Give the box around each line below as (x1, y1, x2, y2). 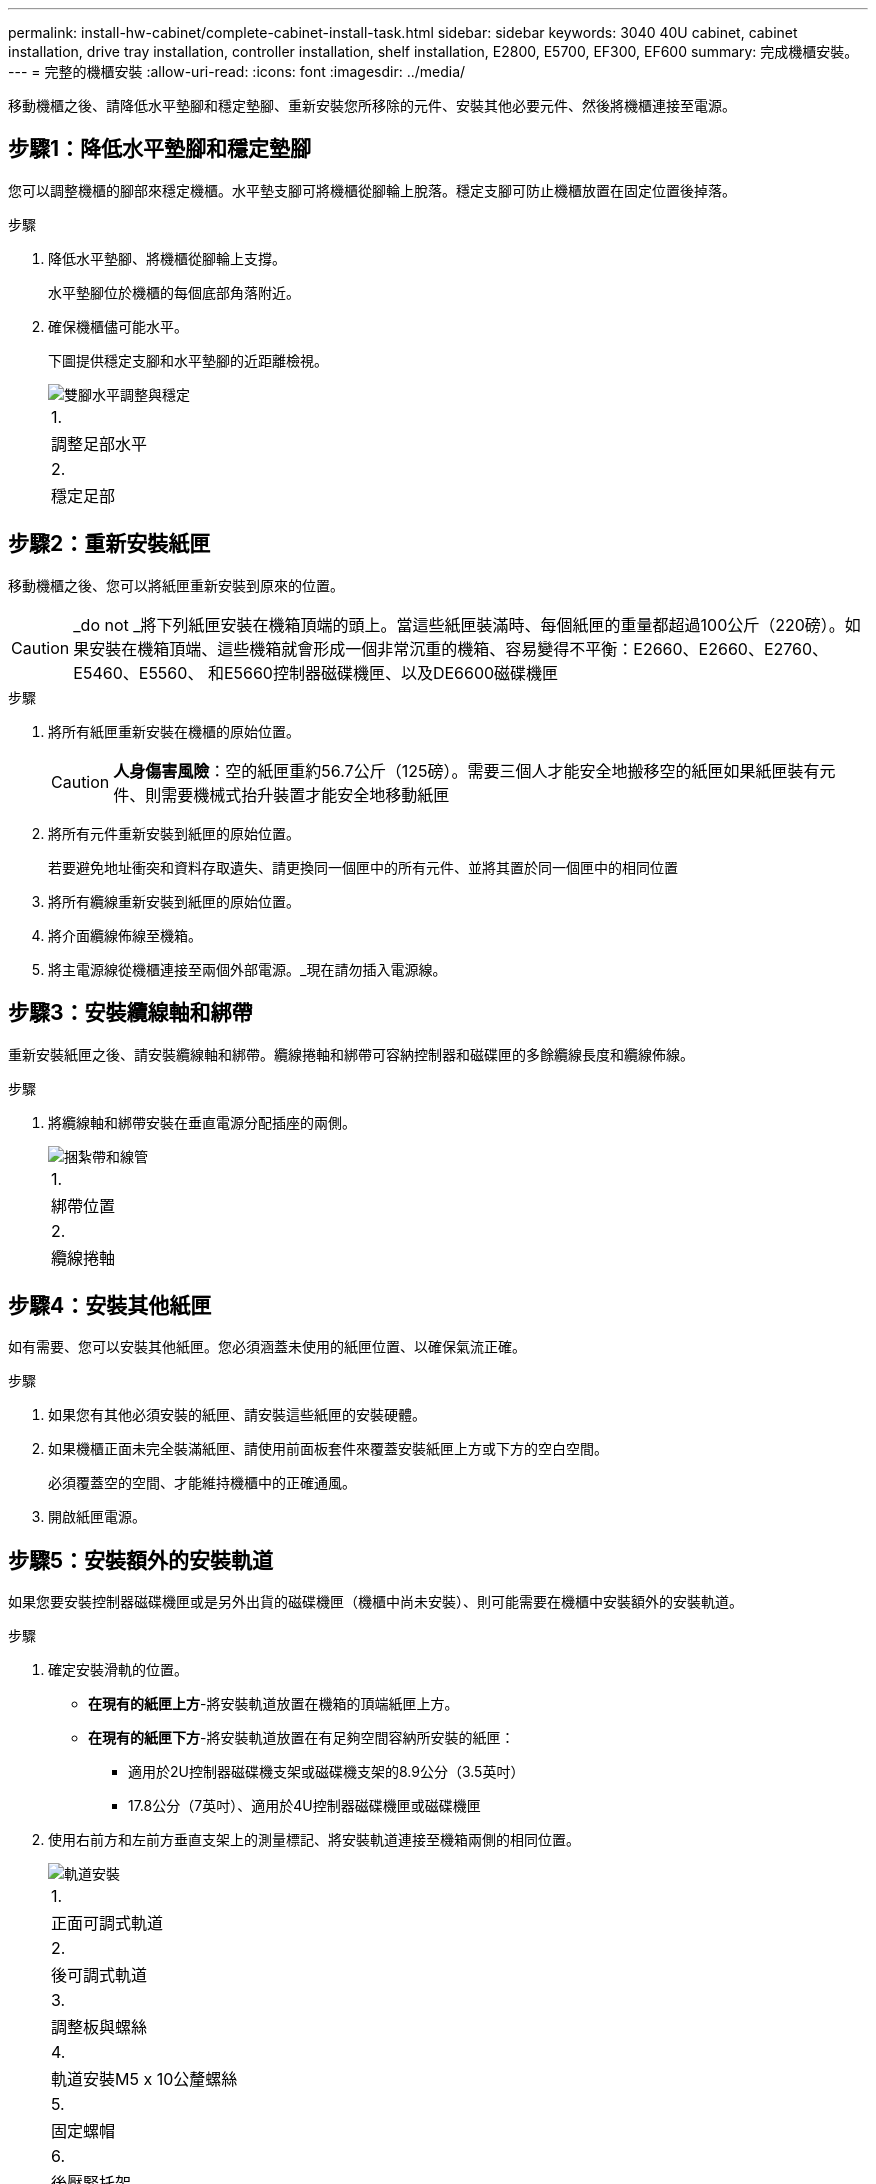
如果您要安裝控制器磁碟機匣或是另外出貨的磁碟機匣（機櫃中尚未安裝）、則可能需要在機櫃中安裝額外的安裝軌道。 (8, 1593, 743, 1611)
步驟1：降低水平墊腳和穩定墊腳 (8, 136, 312, 162)
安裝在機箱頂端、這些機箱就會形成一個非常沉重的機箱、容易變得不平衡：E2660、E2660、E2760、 (89, 638, 829, 659)
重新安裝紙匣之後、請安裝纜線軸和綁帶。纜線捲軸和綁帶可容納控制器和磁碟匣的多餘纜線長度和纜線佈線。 (8, 1045, 694, 1063)
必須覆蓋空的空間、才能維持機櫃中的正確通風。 (48, 1474, 356, 1492)
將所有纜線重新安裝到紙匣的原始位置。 (48, 892, 300, 910)
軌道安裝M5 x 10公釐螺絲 (51, 2069, 238, 2090)
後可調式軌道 (51, 1965, 148, 1986)
